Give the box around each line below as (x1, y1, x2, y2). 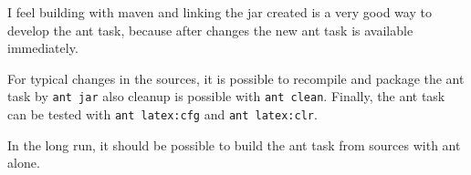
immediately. (7, 38, 78, 57)
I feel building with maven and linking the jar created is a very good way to (7, 3, 432, 21)
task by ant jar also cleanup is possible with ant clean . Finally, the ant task (7, 87, 445, 106)
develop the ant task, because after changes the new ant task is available (7, 20, 413, 39)
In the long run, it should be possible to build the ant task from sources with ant (7, 135, 461, 154)
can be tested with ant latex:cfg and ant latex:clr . (7, 105, 318, 124)
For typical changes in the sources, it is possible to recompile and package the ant (7, 68, 465, 87)
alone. (7, 153, 40, 172)
